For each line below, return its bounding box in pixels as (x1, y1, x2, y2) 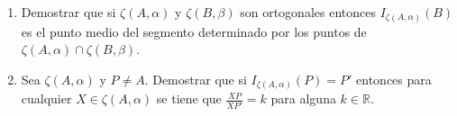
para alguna (270, 89, 336, 108)
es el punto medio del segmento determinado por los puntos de (21, 22, 367, 40)
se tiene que (156, 89, 222, 108)
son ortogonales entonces (240, 3, 376, 21)
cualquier (21, 89, 72, 108)
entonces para (356, 69, 432, 88)
